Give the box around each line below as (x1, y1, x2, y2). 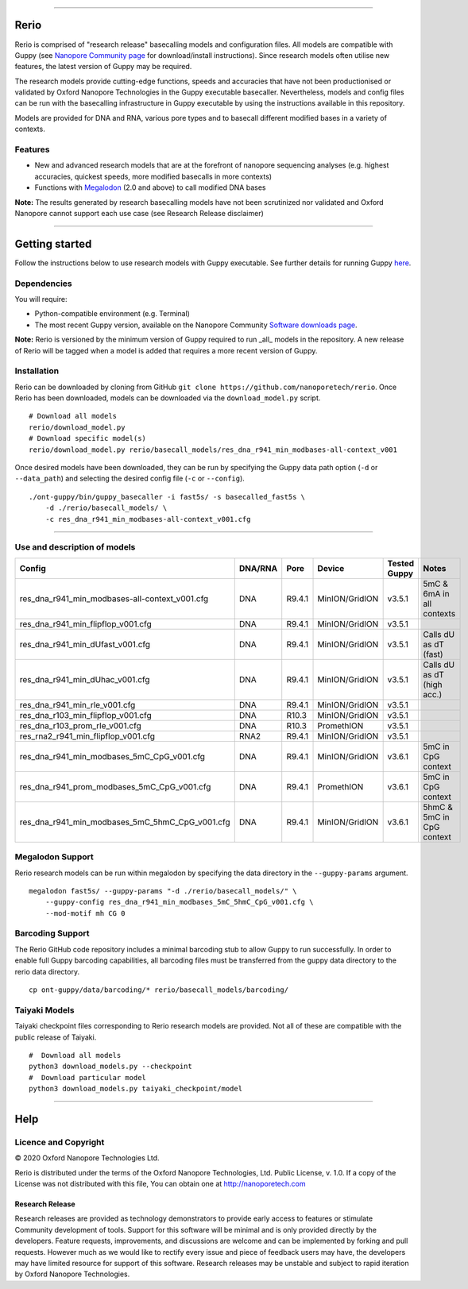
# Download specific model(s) (29, 434, 147, 443)
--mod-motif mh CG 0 (44, 909, 126, 917)
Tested (387, 558, 415, 569)
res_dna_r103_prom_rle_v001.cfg (19, 720, 142, 731)
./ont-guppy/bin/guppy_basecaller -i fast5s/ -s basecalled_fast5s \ (29, 492, 306, 501)
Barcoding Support (14, 928, 90, 939)
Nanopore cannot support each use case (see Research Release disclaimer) (14, 208, 264, 218)
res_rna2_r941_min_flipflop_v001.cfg (19, 731, 155, 742)
